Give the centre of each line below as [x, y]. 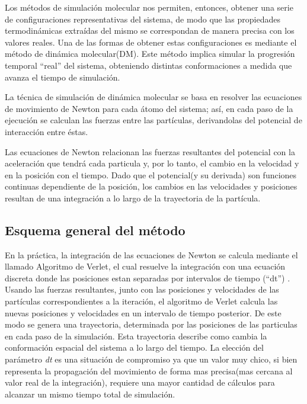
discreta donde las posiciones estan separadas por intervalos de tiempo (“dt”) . [148, 278]
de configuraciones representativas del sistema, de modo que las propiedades [143, 19]
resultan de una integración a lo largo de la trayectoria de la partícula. [133, 198]
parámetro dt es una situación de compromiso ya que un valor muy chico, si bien [151, 359]
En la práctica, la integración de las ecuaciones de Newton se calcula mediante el [151, 254]
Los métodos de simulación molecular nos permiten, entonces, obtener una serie [149, 7]
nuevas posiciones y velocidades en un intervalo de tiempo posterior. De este [143, 312]
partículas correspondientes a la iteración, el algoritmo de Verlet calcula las [141, 301]
